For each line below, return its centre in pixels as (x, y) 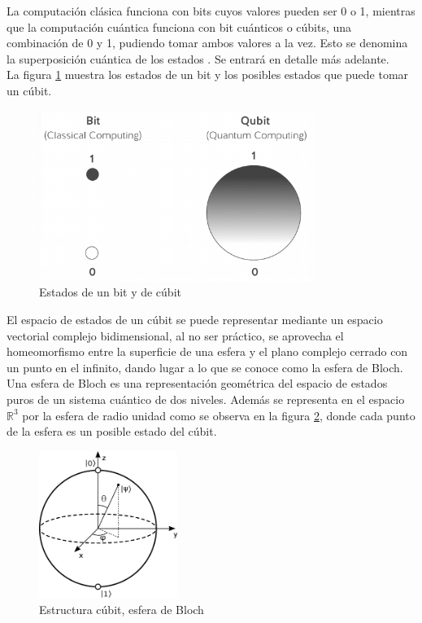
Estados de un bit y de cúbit (110, 292)
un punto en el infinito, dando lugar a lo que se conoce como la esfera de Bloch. (205, 367)
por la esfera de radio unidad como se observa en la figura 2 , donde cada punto (219, 415)
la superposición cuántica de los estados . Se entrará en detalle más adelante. (198, 58)
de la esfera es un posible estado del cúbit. (112, 431)
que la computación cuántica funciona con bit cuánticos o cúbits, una (179, 26)
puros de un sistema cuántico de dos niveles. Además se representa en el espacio (206, 399)
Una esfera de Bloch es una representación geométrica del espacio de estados (197, 383)
